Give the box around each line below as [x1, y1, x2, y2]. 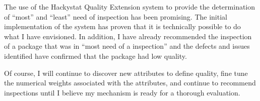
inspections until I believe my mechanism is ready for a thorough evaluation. [4, 87, 240, 97]
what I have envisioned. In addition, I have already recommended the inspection [4, 31, 252, 41]
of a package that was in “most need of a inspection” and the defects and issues [4, 41, 250, 51]
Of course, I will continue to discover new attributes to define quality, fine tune [4, 67, 248, 78]
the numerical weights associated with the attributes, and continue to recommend [4, 77, 256, 88]
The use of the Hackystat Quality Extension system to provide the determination [4, 2, 255, 12]
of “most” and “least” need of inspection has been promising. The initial [4, 11, 227, 22]
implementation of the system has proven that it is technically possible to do [4, 21, 241, 32]
